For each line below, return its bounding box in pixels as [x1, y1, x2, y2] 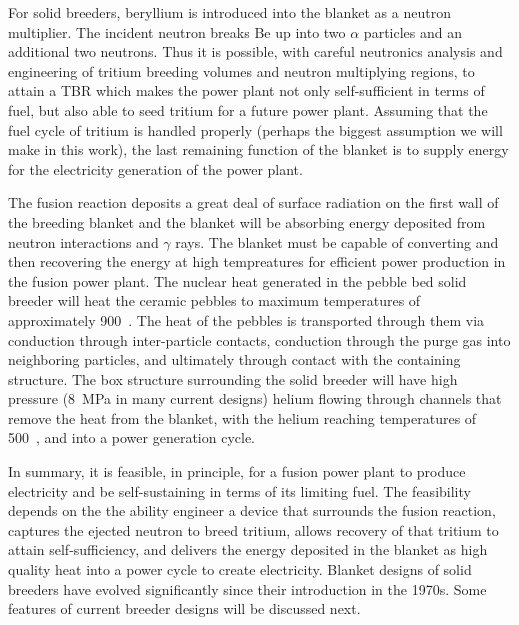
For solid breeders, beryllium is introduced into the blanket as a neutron [8, 2, 451, 22]
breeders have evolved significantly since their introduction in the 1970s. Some [8, 578, 487, 599]
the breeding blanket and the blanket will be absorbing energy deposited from [8, 211, 486, 232]
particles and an [363, 21, 462, 42]
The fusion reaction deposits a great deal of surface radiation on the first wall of [8, 192, 499, 213]
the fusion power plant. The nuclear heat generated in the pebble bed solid [8, 270, 467, 291]
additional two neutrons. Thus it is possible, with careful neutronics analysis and [8, 41, 503, 62]
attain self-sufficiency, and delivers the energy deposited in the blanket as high [8, 539, 488, 560]
